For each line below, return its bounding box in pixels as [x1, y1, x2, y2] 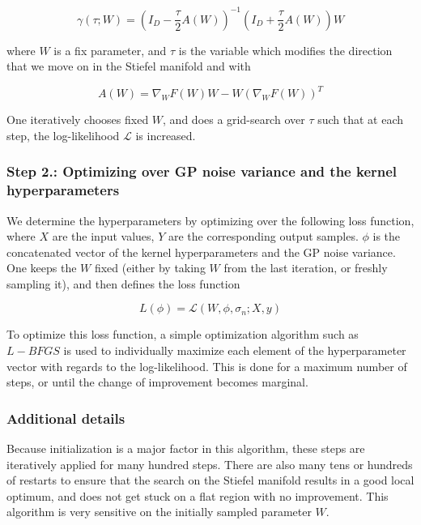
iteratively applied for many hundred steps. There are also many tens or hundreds [6, 455, 413, 472]
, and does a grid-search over [163, 111, 305, 128]
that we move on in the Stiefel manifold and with [6, 58, 251, 75]
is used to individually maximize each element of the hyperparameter [63, 342, 406, 359]
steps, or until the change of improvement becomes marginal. [6, 373, 308, 391]
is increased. [135, 126, 196, 143]
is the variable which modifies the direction [178, 41, 393, 58]
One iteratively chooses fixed [6, 111, 149, 128]
